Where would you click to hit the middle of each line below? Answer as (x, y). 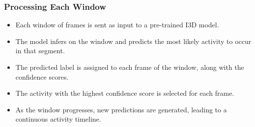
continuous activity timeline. (58, 119)
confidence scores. (42, 76)
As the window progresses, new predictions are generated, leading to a (121, 109)
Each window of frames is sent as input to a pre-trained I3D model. (117, 25)
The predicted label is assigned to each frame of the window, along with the (130, 67)
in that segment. (40, 51)
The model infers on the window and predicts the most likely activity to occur (133, 41)
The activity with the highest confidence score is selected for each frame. (125, 93)
